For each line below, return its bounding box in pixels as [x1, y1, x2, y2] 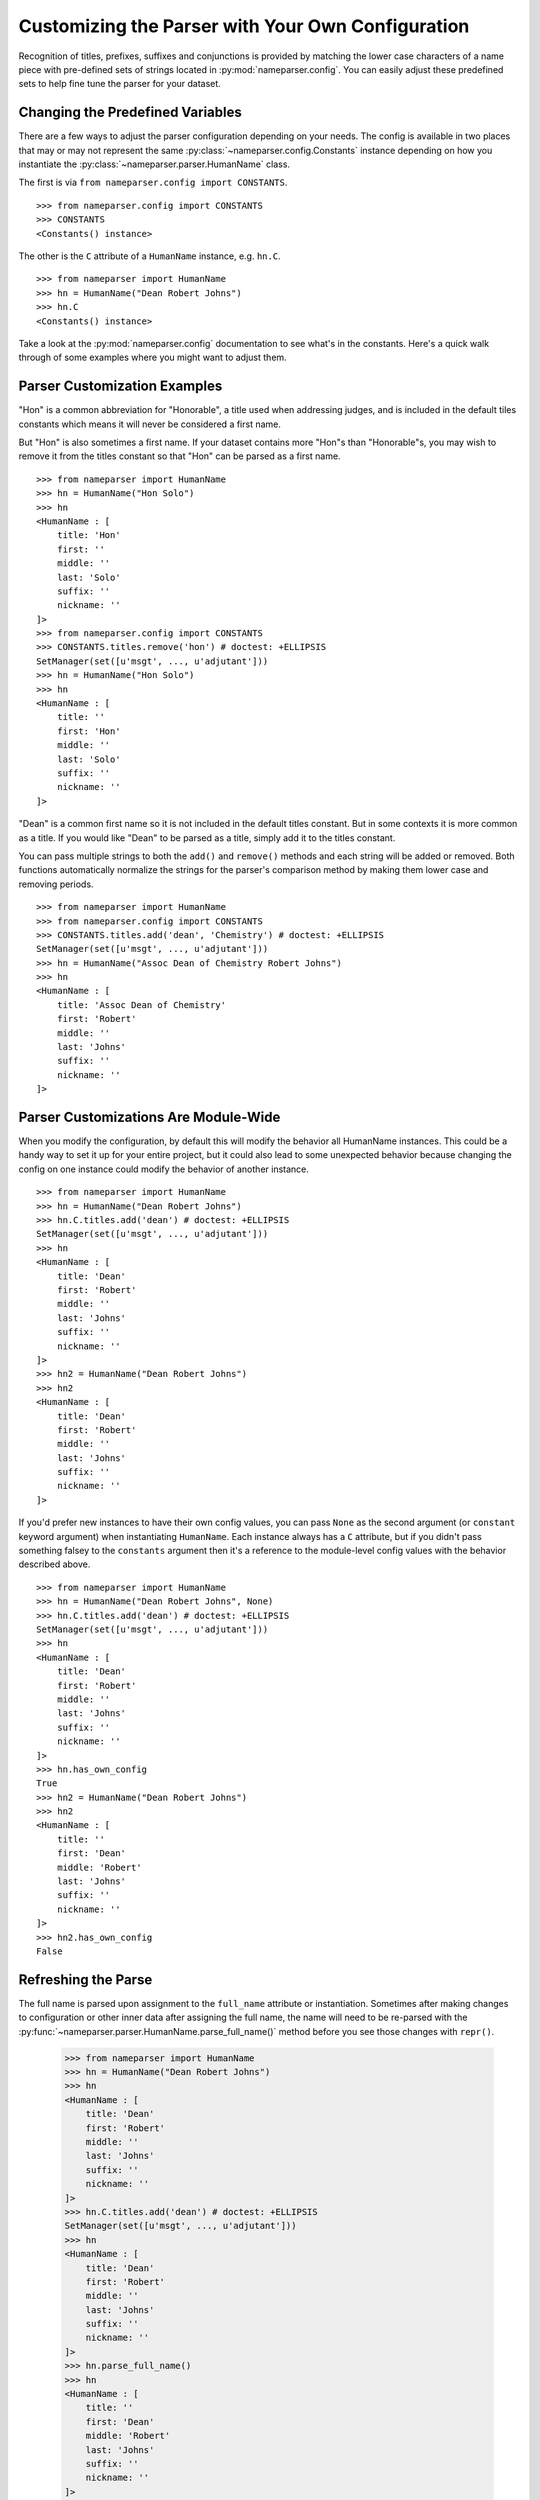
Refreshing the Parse [18, 1971, 153, 1988]
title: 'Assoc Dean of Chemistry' [56, 999, 227, 1010]
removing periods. [18, 878, 94, 890]
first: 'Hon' [56, 725, 121, 737]
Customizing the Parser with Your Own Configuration [18, 15, 470, 37]
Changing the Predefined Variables [18, 104, 242, 121]
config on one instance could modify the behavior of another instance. [18, 1163, 310, 1175]
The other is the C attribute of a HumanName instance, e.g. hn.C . [18, 250, 281, 262]
